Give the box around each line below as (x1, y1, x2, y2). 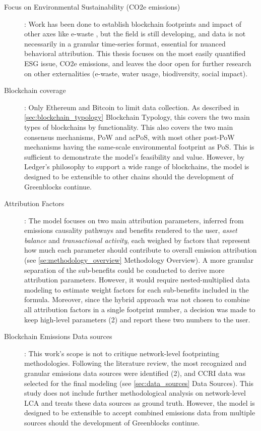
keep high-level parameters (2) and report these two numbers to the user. (24, 314, 250, 324)
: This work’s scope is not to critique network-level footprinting (24, 348, 220, 358)
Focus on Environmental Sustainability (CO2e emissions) (4, 2, 180, 12)
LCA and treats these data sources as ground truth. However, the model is (24, 397, 255, 408)
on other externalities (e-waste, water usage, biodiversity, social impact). (24, 68, 248, 78)
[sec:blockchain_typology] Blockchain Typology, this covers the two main (24, 112, 250, 122)
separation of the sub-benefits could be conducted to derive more (24, 264, 225, 275)
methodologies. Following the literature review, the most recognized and (24, 358, 247, 368)
